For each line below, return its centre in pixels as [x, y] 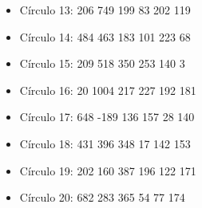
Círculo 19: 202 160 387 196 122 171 [108, 170]
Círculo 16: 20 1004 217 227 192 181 [108, 90]
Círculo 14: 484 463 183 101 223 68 [105, 36]
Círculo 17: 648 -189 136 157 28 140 [107, 117]
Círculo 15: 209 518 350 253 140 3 [102, 63]
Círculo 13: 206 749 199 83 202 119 [105, 10]
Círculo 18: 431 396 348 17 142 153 [105, 143]
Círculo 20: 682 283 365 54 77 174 [102, 197]
